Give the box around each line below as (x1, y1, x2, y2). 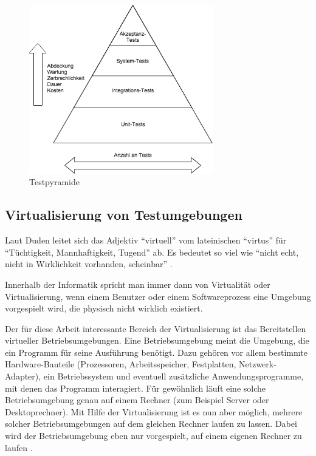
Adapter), (5, 370, 41, 383)
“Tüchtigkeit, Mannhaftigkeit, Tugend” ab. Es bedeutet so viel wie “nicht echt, (5, 245, 299, 258)
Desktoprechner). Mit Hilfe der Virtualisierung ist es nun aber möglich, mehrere (5, 405, 303, 418)
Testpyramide (29, 175, 80, 188)
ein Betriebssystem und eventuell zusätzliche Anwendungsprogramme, (43, 370, 304, 383)
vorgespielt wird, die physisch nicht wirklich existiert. (5, 302, 203, 315)
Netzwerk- (239, 358, 276, 370)
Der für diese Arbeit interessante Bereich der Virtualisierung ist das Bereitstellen (5, 322, 306, 335)
